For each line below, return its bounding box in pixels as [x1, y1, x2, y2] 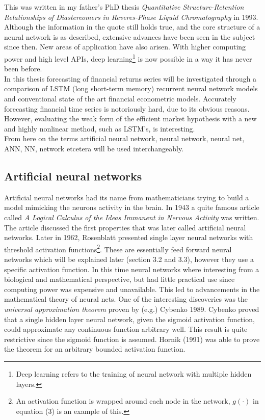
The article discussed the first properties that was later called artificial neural [4, 222, 246, 232]
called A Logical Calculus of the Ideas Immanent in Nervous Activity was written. [4, 212, 259, 222]
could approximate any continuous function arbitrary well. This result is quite [4, 324, 248, 334]
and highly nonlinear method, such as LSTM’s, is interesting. [4, 123, 195, 134]
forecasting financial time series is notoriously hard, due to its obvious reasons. [4, 103, 250, 114]
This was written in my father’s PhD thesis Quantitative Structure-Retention [4, 2, 244, 12]
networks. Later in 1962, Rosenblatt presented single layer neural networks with [4, 232, 253, 243]
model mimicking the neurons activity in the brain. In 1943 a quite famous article [4, 202, 259, 213]
